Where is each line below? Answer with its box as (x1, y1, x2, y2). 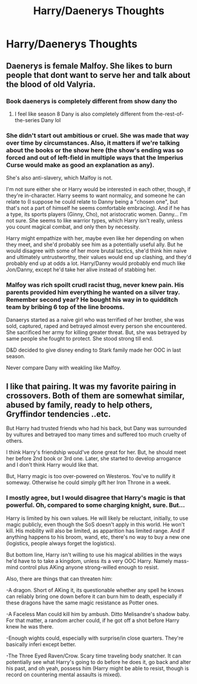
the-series (14, 116, 40, 123)
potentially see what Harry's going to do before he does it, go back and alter (6, 658, 191, 665)
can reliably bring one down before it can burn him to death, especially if (6, 593, 182, 600)
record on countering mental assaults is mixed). (6, 671, 122, 678)
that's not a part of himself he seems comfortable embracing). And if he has (6, 205, 190, 212)
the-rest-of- (155, 110, 184, 117)
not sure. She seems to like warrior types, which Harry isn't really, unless (6, 217, 183, 224)
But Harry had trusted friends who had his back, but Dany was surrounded (6, 425, 187, 432)
